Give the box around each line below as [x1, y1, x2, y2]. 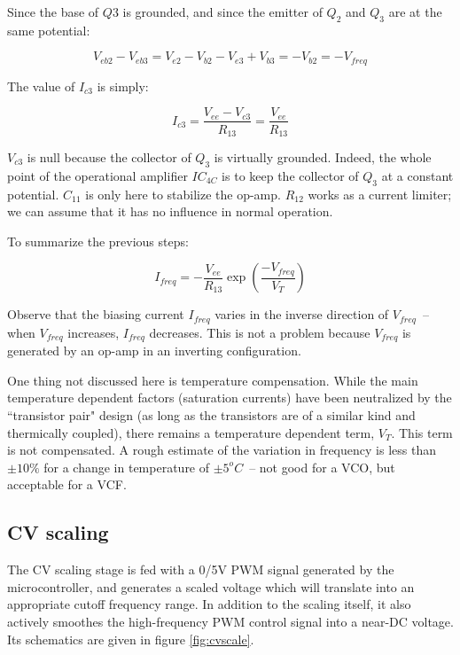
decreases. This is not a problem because [149, 323, 370, 341]
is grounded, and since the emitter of [122, 3, 323, 20]
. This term [391, 423, 453, 441]
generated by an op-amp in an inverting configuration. [7, 341, 301, 360]
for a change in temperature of [43, 457, 210, 476]
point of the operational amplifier [7, 166, 188, 184]
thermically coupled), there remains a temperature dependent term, [7, 423, 375, 441]
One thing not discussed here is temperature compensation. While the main [7, 370, 418, 389]
